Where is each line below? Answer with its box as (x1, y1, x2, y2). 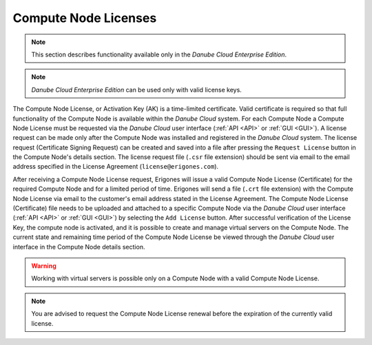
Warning (31, 262, 56, 270)
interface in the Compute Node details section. (12, 242, 145, 251)
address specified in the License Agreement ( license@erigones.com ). (12, 163, 219, 171)
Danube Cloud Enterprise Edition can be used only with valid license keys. (31, 85, 242, 94)
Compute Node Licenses (12, 10, 157, 25)
